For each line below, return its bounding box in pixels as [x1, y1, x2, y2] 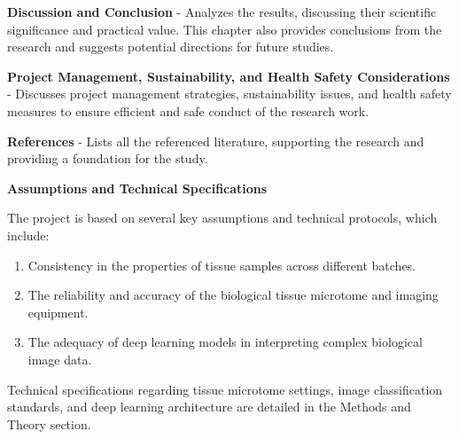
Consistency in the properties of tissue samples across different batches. [27, 255, 416, 274]
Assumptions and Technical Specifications [7, 178, 268, 197]
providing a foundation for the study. [7, 149, 208, 168]
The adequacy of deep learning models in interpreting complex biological [27, 333, 423, 351]
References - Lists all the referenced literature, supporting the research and [7, 131, 424, 150]
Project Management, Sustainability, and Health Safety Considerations [7, 67, 450, 85]
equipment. [27, 302, 89, 321]
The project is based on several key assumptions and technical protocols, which [7, 208, 438, 227]
